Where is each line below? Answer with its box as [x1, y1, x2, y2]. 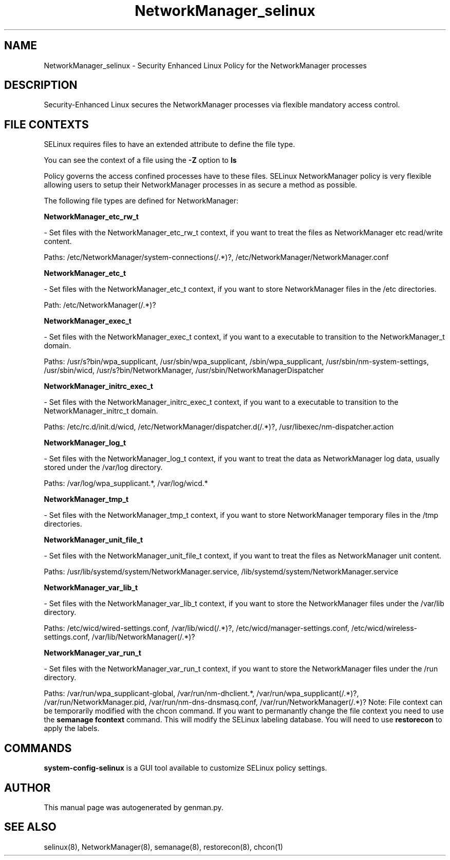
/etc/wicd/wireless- [351, 624, 417, 633]
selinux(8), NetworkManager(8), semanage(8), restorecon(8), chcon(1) [44, 842, 283, 851]
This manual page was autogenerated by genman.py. [44, 802, 223, 812]
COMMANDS [4, 741, 72, 755]
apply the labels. [44, 724, 100, 733]
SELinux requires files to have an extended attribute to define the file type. [44, 140, 295, 149]
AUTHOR [4, 781, 51, 794]
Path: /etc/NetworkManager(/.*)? [44, 301, 156, 310]
